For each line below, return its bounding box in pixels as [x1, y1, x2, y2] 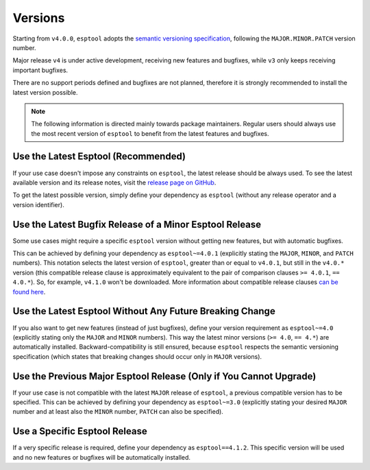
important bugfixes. [12, 66, 69, 74]
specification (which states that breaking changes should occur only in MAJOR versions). [12, 352, 262, 360]
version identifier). [12, 200, 64, 209]
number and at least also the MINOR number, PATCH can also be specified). [12, 408, 224, 416]
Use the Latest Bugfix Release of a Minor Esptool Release [12, 218, 262, 230]
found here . [12, 287, 46, 296]
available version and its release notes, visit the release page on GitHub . [12, 178, 217, 187]
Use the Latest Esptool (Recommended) [12, 151, 186, 163]
